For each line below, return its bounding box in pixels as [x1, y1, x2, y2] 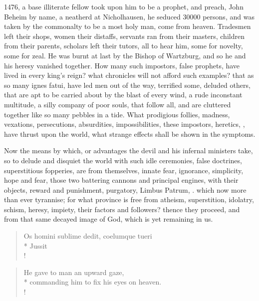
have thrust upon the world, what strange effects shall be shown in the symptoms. [4, 128, 256, 139]
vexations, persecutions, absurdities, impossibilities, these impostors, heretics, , [4, 119, 245, 129]
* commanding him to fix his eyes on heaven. [23, 277, 162, 287]
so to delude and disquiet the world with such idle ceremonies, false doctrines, [4, 155, 242, 165]
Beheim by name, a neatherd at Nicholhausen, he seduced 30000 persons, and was [4, 11, 255, 21]
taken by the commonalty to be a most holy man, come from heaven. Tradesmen [4, 21, 251, 31]
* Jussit [23, 240, 47, 251]
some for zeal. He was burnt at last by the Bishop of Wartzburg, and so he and [4, 50, 246, 60]
